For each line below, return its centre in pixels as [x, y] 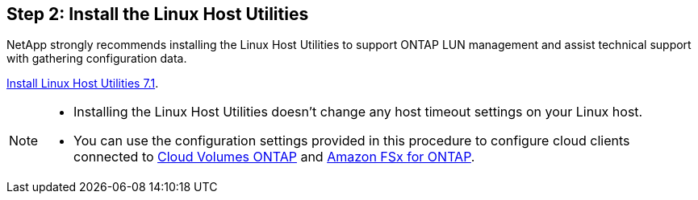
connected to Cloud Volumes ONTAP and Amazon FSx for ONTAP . [274, 157]
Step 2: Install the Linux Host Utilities [158, 14]
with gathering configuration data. [97, 59]
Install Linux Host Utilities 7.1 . [83, 84]
